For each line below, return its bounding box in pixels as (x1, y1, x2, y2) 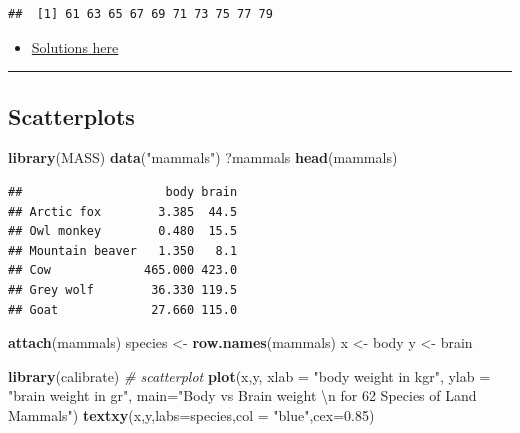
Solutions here (31, 36, 119, 57)
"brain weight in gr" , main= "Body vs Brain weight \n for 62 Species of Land (8, 385, 477, 406)
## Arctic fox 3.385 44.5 (8, 204, 238, 219)
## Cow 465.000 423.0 (8, 263, 238, 278)
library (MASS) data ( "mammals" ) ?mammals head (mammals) (8, 147, 398, 168)
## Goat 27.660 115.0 (8, 302, 238, 317)
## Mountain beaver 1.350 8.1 (8, 243, 238, 258)
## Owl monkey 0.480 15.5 (8, 224, 238, 239)
